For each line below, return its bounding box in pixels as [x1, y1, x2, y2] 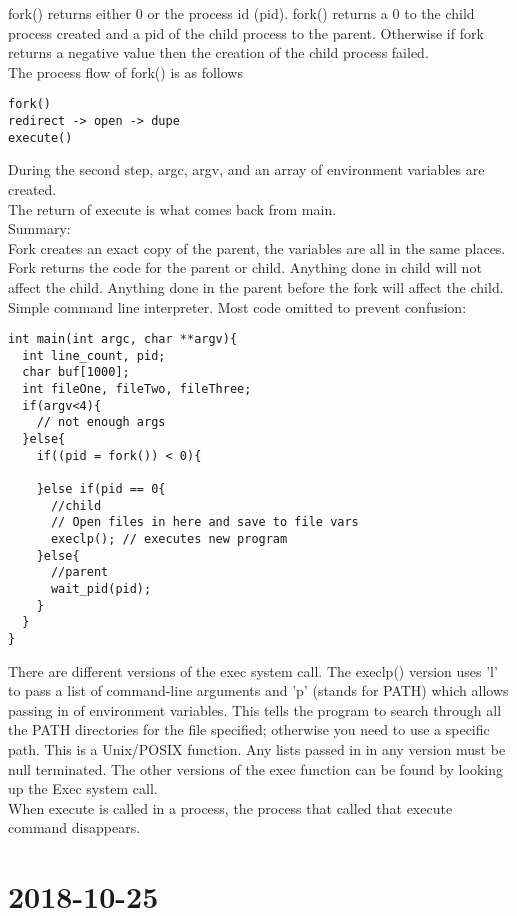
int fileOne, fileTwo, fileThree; [22, 382, 252, 397]
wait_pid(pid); [50, 581, 152, 596]
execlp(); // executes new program [50, 531, 288, 546]
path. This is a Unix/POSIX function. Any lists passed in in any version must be [8, 738, 506, 759]
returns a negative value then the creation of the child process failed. [8, 42, 429, 63]
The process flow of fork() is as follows [8, 61, 243, 82]
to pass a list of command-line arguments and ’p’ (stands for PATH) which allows [8, 680, 509, 701]
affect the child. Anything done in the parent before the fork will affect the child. [8, 276, 504, 297]
